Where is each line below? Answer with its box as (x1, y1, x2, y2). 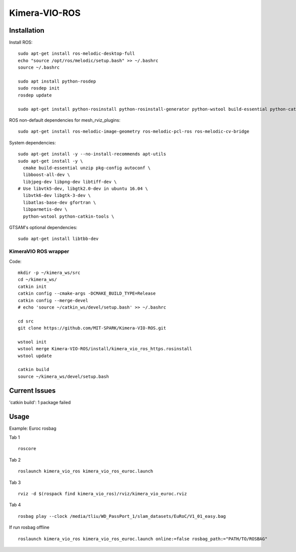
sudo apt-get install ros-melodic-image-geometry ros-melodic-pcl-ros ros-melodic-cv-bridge (18, 129, 250, 135)
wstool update (18, 353, 52, 359)
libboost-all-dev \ (23, 172, 70, 178)
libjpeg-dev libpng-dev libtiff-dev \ (23, 179, 117, 184)
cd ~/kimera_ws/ (18, 277, 57, 282)
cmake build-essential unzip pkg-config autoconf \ (23, 165, 150, 171)
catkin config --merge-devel (18, 297, 88, 303)
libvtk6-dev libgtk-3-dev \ (23, 193, 91, 198)
